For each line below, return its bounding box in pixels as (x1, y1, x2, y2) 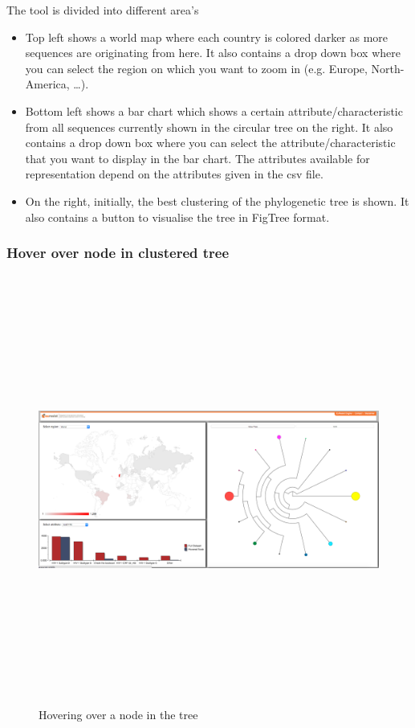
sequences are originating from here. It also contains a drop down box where (25, 44, 401, 61)
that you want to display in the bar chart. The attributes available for (25, 149, 370, 166)
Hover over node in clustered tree (6, 243, 230, 263)
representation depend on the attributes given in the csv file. (25, 166, 323, 182)
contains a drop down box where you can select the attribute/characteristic (25, 134, 396, 151)
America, (25, 76, 70, 92)
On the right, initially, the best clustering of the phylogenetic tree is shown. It (25, 192, 409, 209)
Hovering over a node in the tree (39, 706, 198, 723)
